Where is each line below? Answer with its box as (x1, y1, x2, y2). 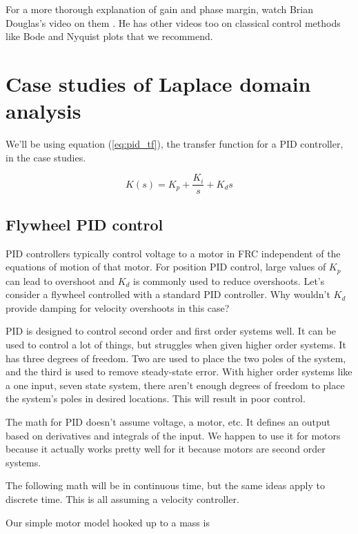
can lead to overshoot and (6, 273, 115, 288)
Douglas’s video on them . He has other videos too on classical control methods (6, 15, 341, 30)
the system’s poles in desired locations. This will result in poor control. (6, 391, 306, 406)
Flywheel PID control (6, 213, 163, 235)
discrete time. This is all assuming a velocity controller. (6, 491, 239, 506)
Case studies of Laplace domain (6, 69, 311, 97)
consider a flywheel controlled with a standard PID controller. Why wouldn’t (6, 287, 330, 301)
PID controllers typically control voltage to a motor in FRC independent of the (6, 246, 341, 260)
